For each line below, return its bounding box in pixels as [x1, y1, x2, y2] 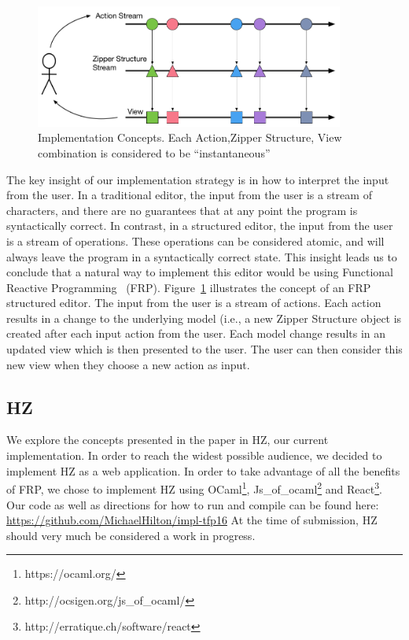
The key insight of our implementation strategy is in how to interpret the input [6, 171, 389, 187]
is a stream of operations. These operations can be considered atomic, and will [6, 232, 385, 249]
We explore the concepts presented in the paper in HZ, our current [6, 431, 329, 448]
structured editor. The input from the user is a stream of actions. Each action [6, 294, 381, 311]
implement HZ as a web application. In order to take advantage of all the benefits [6, 462, 400, 479]
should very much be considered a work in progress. [6, 527, 256, 543]
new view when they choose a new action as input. [6, 356, 250, 372]
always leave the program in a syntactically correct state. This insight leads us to [6, 248, 397, 265]
